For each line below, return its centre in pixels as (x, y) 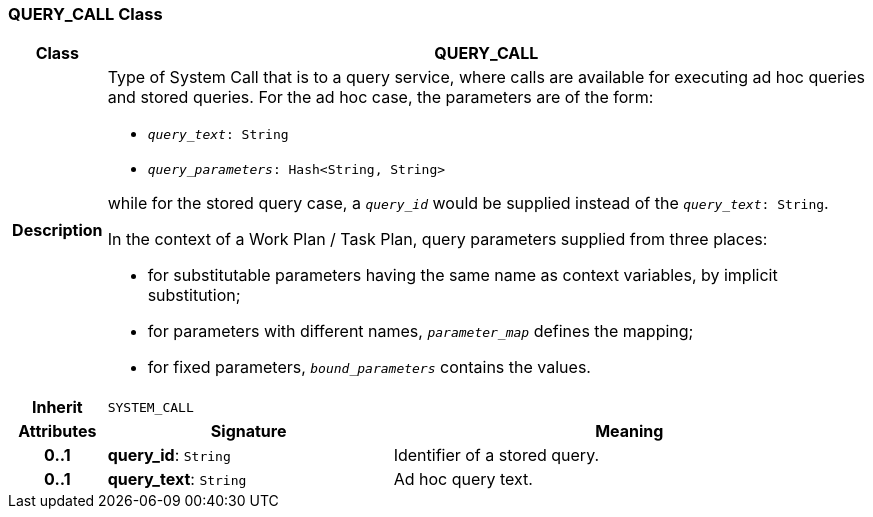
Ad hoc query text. (463, 479)
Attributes (57, 431)
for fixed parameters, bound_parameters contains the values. (369, 367)
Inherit (57, 407)
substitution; (194, 295)
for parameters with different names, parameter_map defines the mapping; (420, 331)
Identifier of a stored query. (496, 455)
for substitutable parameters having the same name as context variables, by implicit (462, 275)
